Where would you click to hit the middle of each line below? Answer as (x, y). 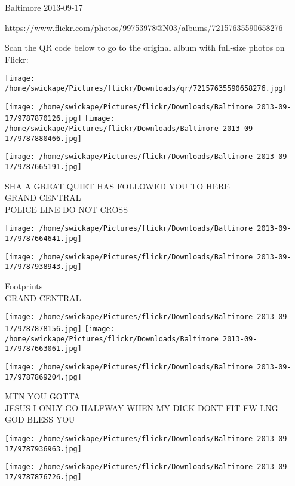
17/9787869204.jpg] (43, 377)
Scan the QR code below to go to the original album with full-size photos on (145, 48)
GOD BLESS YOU (40, 419)
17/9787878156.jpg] (43, 328)
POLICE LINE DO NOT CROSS (66, 209)
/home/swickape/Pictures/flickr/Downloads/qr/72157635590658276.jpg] (146, 89)
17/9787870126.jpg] (43, 119)
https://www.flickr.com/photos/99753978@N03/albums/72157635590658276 (144, 27)
